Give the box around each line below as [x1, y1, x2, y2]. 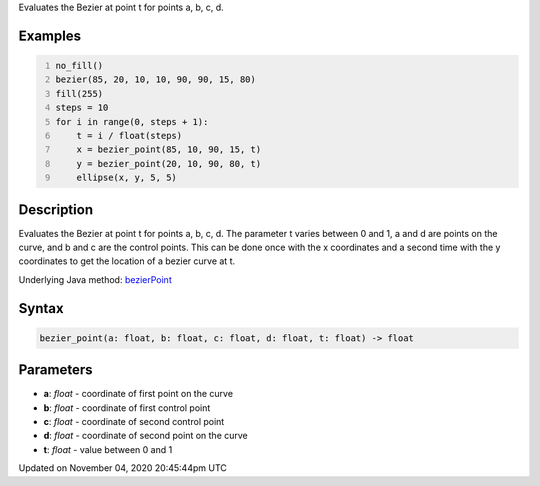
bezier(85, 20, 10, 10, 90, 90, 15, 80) [55, 74, 257, 85]
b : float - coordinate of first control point [43, 401, 211, 414]
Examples [18, 27, 82, 44]
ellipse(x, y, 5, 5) [76, 172, 177, 184]
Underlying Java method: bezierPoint [18, 273, 172, 285]
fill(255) [55, 88, 104, 99]
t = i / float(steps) [76, 130, 183, 141]
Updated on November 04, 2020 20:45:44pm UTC [18, 462, 227, 474]
